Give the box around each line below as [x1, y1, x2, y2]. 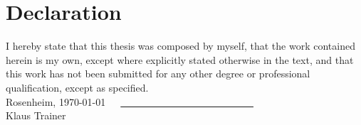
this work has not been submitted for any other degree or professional [6, 66, 310, 81]
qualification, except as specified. [6, 80, 149, 94]
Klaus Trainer [6, 108, 66, 123]
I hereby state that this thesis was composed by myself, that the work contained [6, 38, 355, 53]
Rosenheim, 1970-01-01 [6, 94, 106, 109]
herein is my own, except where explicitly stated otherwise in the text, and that [6, 52, 354, 67]
